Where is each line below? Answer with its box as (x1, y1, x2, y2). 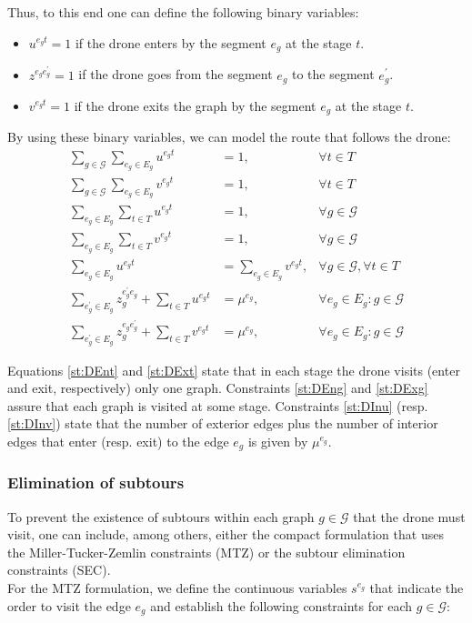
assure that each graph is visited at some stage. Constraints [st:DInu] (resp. (7, 396, 428, 415)
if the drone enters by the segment (75, 33, 266, 52)
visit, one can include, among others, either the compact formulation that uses (7, 525, 444, 544)
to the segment (292, 65, 375, 84)
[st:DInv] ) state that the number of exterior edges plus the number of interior (7, 414, 438, 433)
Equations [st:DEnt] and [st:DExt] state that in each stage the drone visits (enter (7, 360, 460, 379)
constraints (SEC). (7, 560, 111, 579)
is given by (247, 432, 308, 451)
